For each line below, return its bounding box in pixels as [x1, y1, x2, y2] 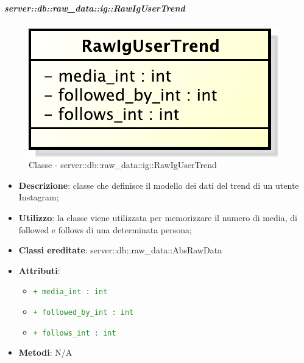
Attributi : [18, 264, 60, 277]
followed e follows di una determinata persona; [18, 223, 192, 236]
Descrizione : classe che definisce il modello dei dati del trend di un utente [18, 178, 299, 191]
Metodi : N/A [18, 346, 72, 359]
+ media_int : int [33, 287, 108, 297]
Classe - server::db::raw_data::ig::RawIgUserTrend [29, 158, 217, 171]
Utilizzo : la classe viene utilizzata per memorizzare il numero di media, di [18, 211, 297, 224]
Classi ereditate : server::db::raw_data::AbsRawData [18, 244, 222, 256]
